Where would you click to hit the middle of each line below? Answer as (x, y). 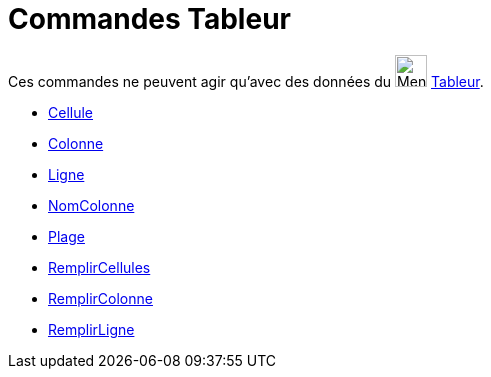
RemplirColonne (100, 298)
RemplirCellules (99, 267)
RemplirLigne (91, 329)
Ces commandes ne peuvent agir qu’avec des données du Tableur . (246, 81)
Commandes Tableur (149, 19)
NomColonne (91, 205)
